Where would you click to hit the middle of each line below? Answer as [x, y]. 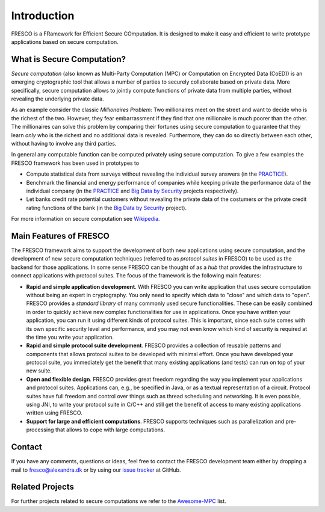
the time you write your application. [70, 337]
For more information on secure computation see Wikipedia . [85, 219]
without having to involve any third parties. [64, 143]
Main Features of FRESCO [60, 236]
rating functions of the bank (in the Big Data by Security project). [106, 208]
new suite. [39, 371]
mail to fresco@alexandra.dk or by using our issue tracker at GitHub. [96, 470]
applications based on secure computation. [65, 42]
